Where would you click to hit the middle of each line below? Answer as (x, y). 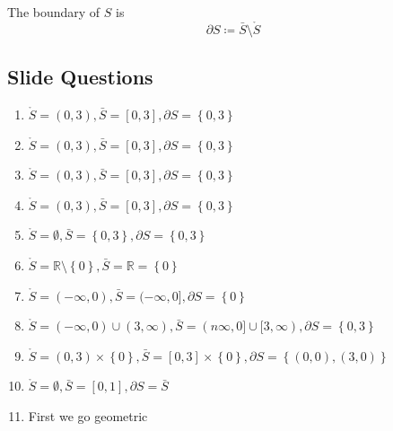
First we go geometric (88, 415)
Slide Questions (80, 77)
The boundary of (54, 12)
